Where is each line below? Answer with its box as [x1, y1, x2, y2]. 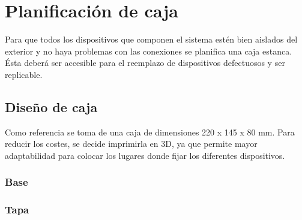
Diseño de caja [5, 97, 98, 116]
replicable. [5, 68, 43, 80]
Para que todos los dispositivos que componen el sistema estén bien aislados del [5, 33, 298, 46]
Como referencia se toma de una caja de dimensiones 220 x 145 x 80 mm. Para [5, 125, 295, 138]
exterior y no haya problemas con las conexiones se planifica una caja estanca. [5, 44, 292, 57]
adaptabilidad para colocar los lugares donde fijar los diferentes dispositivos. [5, 149, 285, 161]
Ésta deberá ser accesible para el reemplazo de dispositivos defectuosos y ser [5, 56, 285, 69]
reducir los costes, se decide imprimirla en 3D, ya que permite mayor [5, 137, 258, 150]
